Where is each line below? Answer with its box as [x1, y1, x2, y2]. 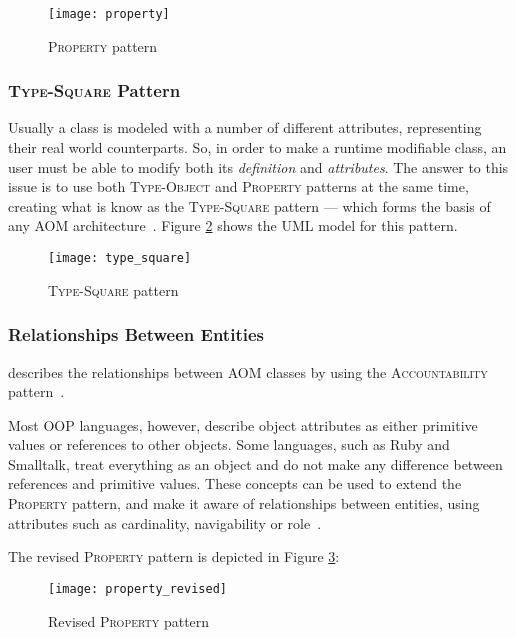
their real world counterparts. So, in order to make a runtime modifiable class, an [8, 137, 507, 158]
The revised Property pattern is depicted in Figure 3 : [8, 546, 340, 567]
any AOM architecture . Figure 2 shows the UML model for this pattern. [8, 215, 458, 236]
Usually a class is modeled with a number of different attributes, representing [8, 117, 482, 138]
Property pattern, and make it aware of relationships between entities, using [8, 493, 480, 514]
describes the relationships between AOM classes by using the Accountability [8, 361, 488, 382]
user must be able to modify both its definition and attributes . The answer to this [8, 156, 509, 177]
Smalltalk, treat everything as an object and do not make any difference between [8, 453, 503, 474]
